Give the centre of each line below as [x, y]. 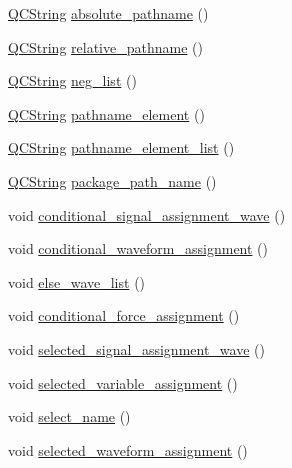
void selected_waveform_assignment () [128, 449]
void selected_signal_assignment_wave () [136, 348]
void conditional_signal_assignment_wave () [147, 214]
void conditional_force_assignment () [124, 315]
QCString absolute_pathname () [108, 13]
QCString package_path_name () [112, 180]
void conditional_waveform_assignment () [138, 248]
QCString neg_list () [72, 80]
